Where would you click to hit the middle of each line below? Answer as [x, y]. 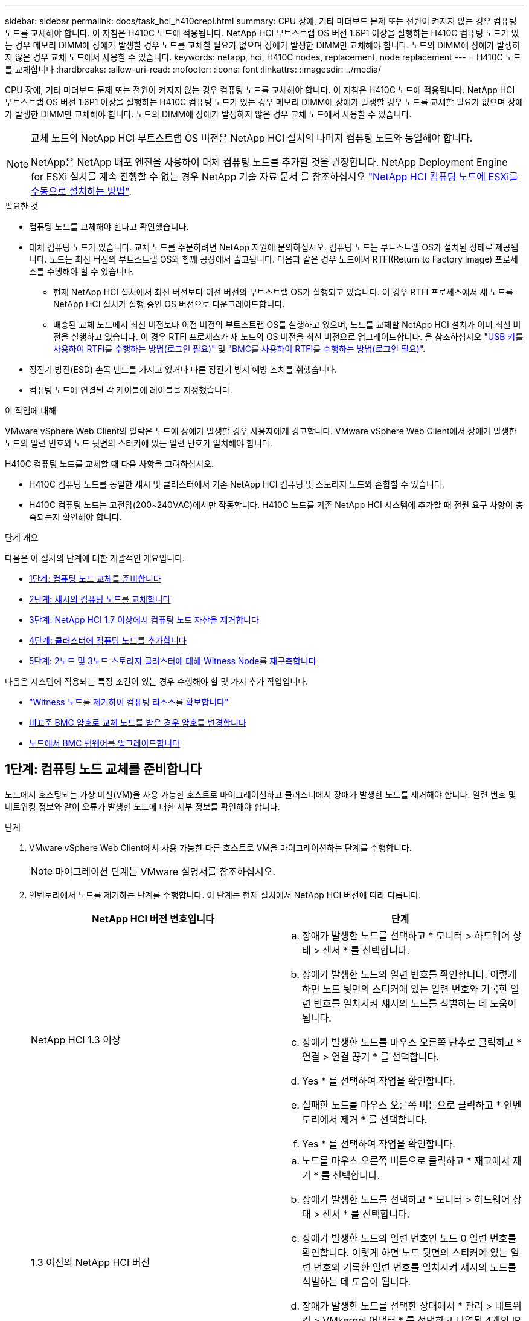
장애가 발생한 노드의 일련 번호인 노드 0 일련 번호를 [409, 1238]
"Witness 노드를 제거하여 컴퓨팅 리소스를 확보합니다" [129, 702]
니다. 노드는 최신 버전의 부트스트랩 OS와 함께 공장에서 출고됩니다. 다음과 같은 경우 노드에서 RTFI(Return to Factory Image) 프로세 [274, 259]
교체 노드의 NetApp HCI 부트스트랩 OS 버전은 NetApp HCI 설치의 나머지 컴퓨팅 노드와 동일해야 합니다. [252, 138]
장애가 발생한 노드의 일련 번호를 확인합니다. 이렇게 [409, 974]
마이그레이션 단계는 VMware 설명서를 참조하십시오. [165, 871]
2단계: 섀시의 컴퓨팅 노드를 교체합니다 [100, 599]
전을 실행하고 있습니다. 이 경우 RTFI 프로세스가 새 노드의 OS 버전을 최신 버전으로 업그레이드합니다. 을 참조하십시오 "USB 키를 [288, 337]
